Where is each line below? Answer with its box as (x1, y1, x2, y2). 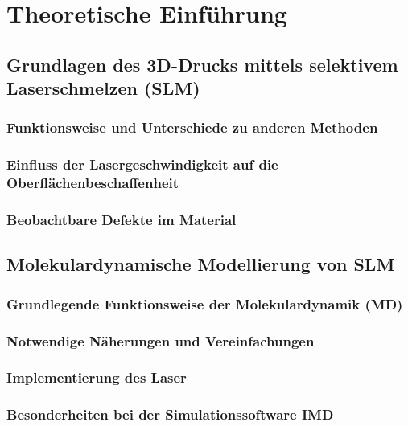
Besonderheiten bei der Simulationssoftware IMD (6, 404, 334, 424)
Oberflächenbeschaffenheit (6, 173, 179, 193)
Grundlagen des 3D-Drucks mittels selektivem (6, 51, 398, 76)
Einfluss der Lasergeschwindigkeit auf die (6, 154, 278, 174)
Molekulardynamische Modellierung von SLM (6, 252, 395, 276)
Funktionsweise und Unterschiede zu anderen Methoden (6, 117, 378, 137)
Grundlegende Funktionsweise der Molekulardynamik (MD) (6, 293, 403, 313)
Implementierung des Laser (6, 367, 187, 387)
